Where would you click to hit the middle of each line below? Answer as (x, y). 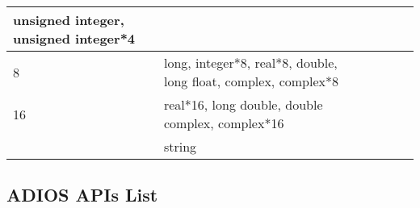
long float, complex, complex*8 (251, 81)
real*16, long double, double (243, 104)
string (180, 146)
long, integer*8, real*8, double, (250, 62)
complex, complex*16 (224, 123)
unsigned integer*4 (74, 38)
